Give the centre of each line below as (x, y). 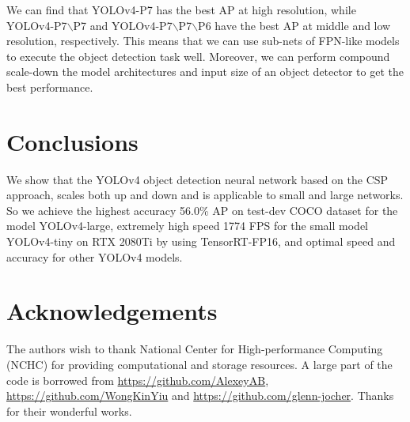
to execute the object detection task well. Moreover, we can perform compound (198, 56)
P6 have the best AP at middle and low (294, 25)
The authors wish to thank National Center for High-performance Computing (195, 349)
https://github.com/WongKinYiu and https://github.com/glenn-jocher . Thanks (200, 396)
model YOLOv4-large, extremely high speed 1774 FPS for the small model (188, 226)
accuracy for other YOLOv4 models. (95, 256)
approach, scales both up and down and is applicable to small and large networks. (205, 195)
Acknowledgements (112, 311)
